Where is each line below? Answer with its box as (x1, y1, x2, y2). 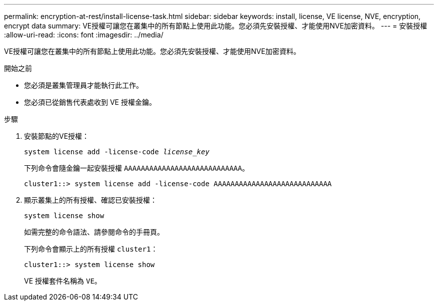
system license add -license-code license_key (24, 148, 209, 156)
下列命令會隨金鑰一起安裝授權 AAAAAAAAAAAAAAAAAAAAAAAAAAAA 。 (24, 164, 249, 172)
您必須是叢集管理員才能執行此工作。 (24, 81, 143, 89)
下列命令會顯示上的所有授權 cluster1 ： (24, 245, 158, 253)
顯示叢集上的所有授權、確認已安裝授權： (24, 196, 157, 204)
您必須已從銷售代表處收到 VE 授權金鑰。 (24, 98, 156, 106)
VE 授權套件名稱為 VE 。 (24, 277, 101, 285)
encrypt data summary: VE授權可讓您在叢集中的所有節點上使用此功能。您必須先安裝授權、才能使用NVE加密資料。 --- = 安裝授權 (4, 21, 427, 30)
